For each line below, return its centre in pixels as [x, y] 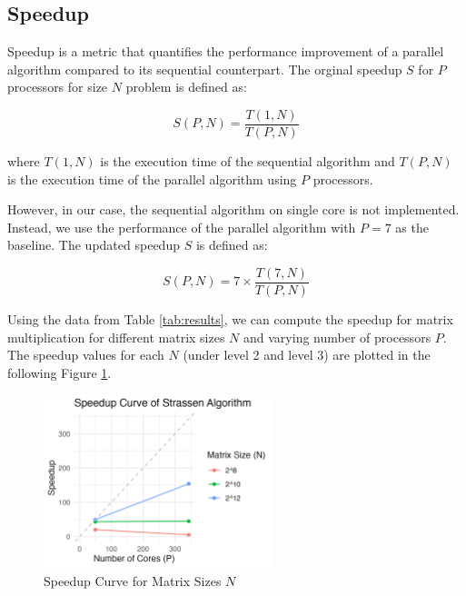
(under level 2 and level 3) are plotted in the [307, 355]
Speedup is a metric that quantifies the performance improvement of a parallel [226, 51]
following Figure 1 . [59, 372]
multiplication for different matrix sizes [116, 337]
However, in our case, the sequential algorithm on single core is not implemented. [233, 209]
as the [412, 227]
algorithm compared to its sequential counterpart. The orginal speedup [205, 69]
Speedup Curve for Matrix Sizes [133, 580]
